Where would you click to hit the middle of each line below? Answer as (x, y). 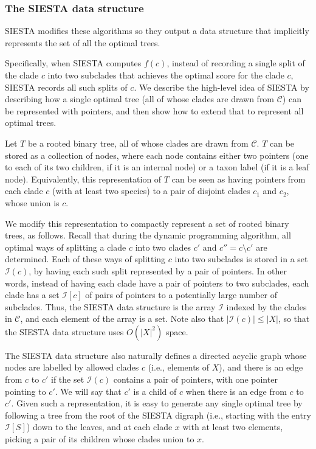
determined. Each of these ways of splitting (85, 259)
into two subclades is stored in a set (241, 259)
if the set (68, 379)
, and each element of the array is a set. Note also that (122, 318)
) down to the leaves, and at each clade (99, 427)
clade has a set (32, 295)
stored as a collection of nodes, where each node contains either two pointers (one (157, 155)
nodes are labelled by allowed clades (72, 367)
